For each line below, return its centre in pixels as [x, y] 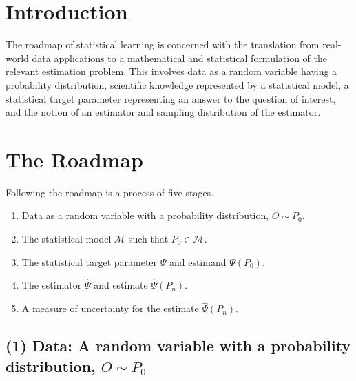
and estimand [198, 261]
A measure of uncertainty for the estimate [110, 308]
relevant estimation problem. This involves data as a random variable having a [171, 71]
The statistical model [66, 238]
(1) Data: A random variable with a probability [178, 346]
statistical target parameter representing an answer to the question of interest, [171, 98]
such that [148, 238]
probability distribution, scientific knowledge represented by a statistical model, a [177, 84]
